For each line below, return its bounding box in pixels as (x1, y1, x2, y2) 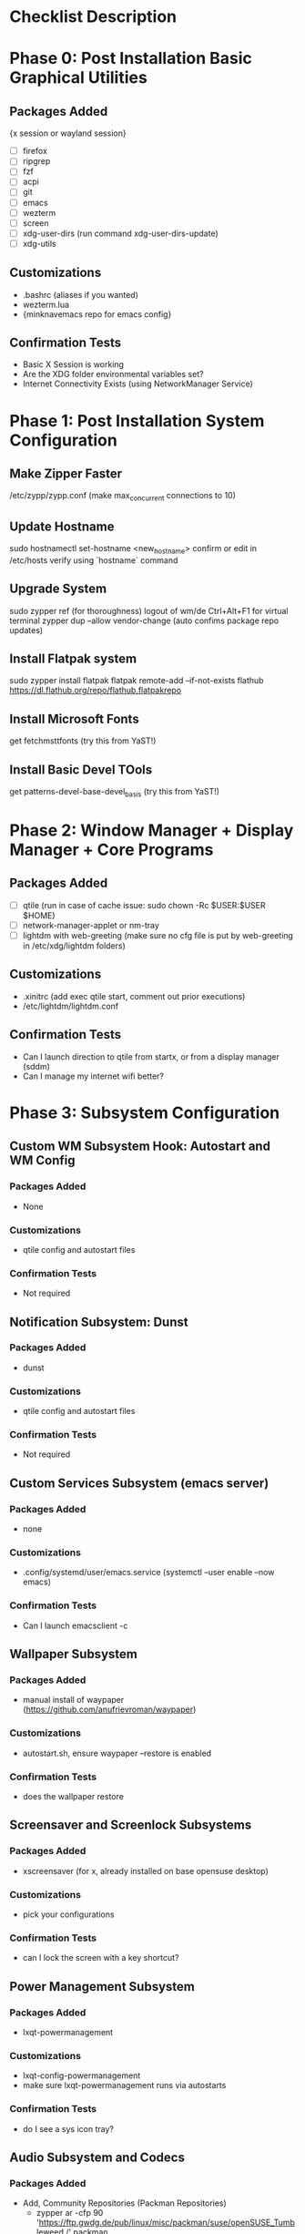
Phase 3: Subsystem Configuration (9, 1102, 280, 1122)
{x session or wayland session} (9, 128, 127, 138)
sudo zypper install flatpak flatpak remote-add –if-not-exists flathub (9, 675, 264, 686)
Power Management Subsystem (9, 1979, 196, 1994)
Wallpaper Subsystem (9, 1646, 138, 1662)
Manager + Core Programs (9, 840, 214, 860)
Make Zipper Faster (9, 466, 123, 482)
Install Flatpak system (9, 651, 137, 667)
